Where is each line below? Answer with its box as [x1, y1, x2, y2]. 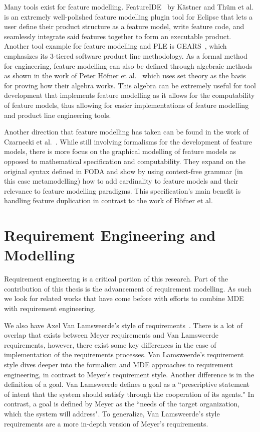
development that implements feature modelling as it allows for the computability [4, 90, 255, 100]
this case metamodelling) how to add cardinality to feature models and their [4, 176, 238, 186]
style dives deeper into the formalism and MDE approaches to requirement [4, 359, 233, 369]
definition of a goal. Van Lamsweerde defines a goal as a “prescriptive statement [4, 379, 249, 389]
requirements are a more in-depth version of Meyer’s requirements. [4, 418, 208, 428]
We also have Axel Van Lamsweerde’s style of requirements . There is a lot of [4, 320, 242, 330]
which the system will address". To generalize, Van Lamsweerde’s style [4, 408, 220, 418]
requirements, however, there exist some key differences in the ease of [4, 339, 216, 350]
